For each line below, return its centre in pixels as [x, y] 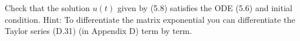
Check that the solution [47, 8]
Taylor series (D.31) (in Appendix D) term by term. [99, 31]
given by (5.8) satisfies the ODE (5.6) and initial [205, 8]
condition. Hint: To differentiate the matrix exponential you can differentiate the [150, 19]
